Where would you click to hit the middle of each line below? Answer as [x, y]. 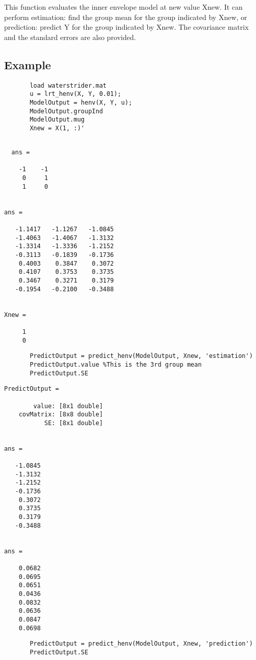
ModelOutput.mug [57, 120]
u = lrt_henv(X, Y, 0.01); [76, 94]
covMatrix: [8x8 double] [61, 415]
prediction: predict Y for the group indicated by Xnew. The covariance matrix [126, 27]
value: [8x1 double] [68, 406]
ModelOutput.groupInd [66, 111]
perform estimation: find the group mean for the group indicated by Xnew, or [126, 17]
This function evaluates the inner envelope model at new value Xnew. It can [123, 7]
